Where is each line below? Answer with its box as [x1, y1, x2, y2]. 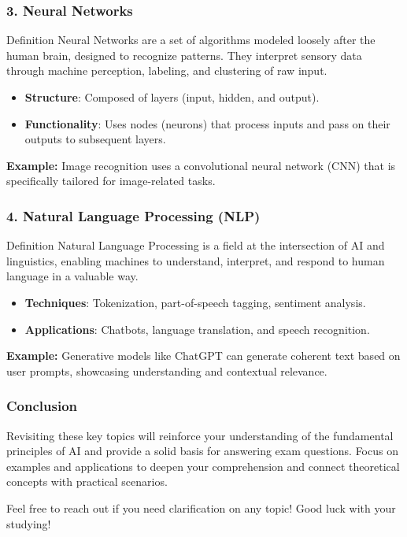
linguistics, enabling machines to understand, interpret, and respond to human [6, 252, 385, 268]
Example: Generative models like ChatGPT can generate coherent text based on [6, 347, 401, 364]
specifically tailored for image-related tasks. [6, 172, 216, 189]
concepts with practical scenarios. [6, 473, 168, 490]
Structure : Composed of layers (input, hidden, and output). [24, 89, 320, 105]
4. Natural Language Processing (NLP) [6, 206, 261, 225]
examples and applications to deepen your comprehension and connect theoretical [6, 457, 400, 474]
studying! [6, 515, 51, 531]
